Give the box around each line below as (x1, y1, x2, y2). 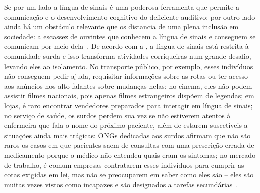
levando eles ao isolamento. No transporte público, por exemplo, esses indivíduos (4, 60, 253, 71)
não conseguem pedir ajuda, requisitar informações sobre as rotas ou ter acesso (4, 71, 248, 81)
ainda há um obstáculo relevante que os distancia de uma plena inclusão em (4, 21, 239, 32)
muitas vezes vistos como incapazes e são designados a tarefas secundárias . (4, 179, 238, 189)
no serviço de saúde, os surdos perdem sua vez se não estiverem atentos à (4, 110, 231, 120)
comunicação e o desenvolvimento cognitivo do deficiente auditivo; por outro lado (4, 11, 255, 22)
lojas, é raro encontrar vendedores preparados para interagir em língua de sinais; (4, 100, 253, 110)
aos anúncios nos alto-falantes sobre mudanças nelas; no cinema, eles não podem (4, 80, 252, 91)
